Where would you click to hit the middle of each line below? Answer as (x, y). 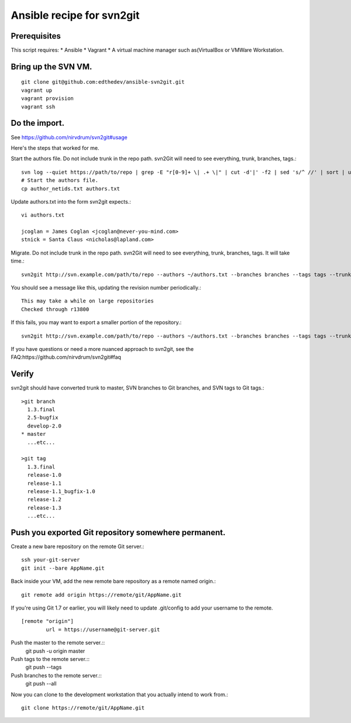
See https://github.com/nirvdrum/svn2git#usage (69, 137)
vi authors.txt (43, 215)
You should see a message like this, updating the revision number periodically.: (106, 288)
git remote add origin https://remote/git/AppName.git (101, 595)
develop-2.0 (44, 426)
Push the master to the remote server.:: (58, 643)
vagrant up (37, 90)
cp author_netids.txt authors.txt (70, 188)
